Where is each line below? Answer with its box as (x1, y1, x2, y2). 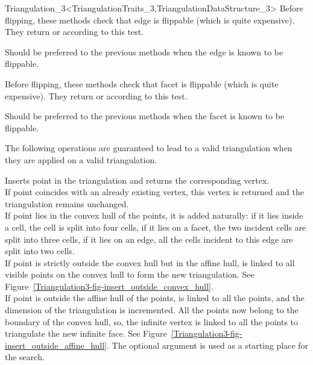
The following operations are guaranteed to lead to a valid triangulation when (5, 142, 292, 154)
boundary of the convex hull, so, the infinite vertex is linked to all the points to (5, 315, 299, 328)
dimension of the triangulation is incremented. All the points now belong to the (5, 304, 299, 316)
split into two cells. (5, 245, 75, 257)
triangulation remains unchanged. (5, 197, 129, 210)
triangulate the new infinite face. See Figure (5, 327, 167, 340)
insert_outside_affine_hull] (5, 338, 107, 351)
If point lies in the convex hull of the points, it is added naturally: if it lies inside (5, 209, 303, 222)
